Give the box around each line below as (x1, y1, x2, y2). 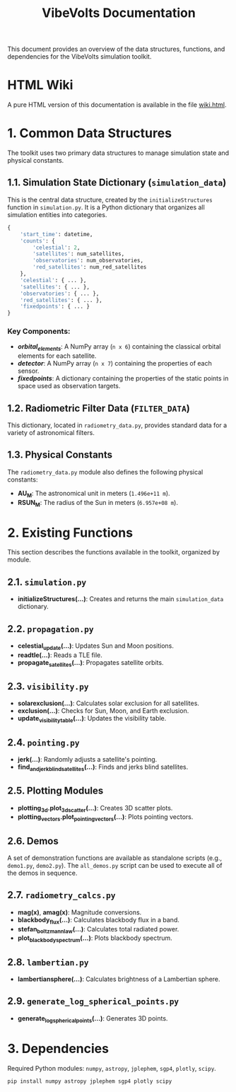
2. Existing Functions (7, 525, 133, 540)
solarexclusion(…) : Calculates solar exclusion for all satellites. (17, 699, 200, 708)
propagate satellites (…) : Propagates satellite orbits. (17, 658, 164, 668)
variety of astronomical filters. (7, 429, 95, 437)
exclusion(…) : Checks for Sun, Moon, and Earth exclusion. (17, 707, 189, 715)
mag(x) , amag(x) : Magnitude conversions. (17, 907, 142, 917)
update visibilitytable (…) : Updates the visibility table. (17, 714, 167, 724)
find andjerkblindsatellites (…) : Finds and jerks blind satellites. (17, 762, 189, 772)
